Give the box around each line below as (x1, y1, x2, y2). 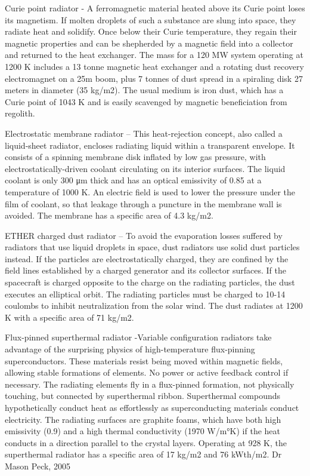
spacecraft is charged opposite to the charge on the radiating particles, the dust (5, 276, 295, 288)
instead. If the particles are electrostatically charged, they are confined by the (5, 252, 289, 265)
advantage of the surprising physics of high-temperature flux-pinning (5, 343, 255, 355)
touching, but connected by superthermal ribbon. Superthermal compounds (5, 389, 281, 402)
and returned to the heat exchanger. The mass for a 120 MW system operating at (5, 48, 303, 61)
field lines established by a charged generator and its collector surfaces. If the (5, 264, 286, 277)
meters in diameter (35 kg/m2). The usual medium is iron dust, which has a (5, 84, 284, 96)
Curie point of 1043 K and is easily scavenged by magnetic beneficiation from (5, 95, 287, 108)
